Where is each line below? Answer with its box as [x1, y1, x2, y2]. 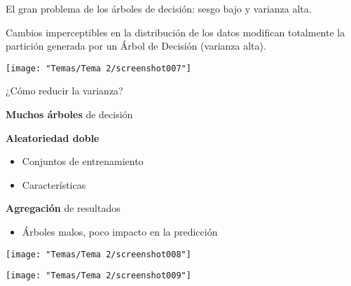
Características [22, 177, 86, 192]
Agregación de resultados [6, 201, 121, 215]
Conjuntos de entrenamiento [22, 154, 144, 169]
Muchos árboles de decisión [6, 107, 133, 122]
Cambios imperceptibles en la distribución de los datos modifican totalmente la [6, 24, 345, 39]
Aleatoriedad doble [6, 130, 99, 145]
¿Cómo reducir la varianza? [6, 83, 123, 98]
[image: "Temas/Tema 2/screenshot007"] [6, 63, 191, 73]
